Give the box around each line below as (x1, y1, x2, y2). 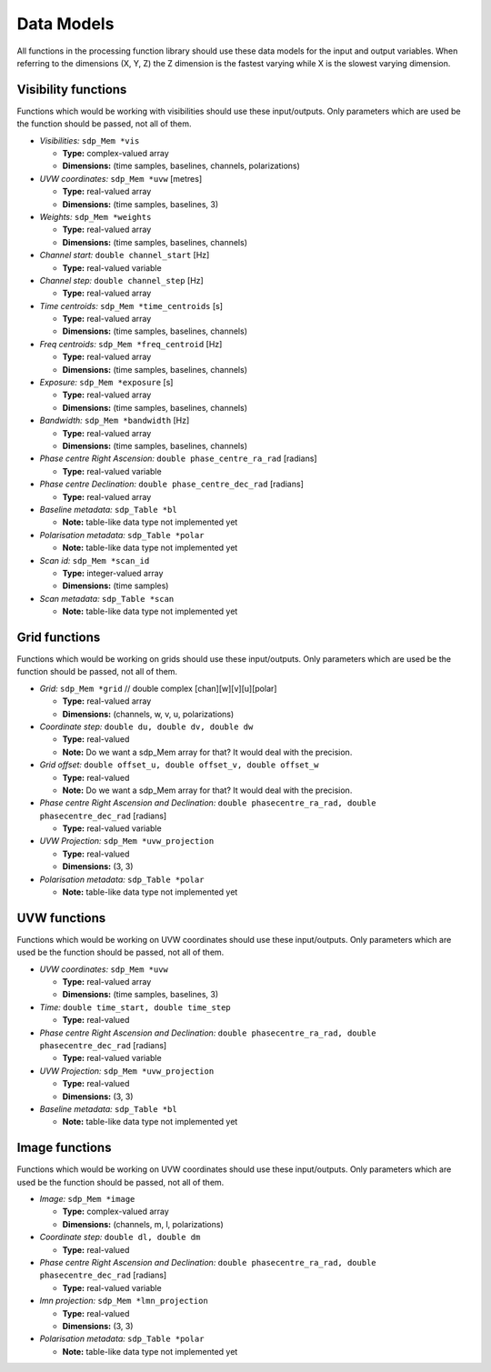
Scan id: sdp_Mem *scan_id (39, 555, 150, 566)
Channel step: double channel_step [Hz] (39, 275, 204, 285)
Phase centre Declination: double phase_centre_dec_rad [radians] (39, 478, 304, 490)
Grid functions (16, 629, 101, 645)
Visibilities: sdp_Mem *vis (39, 135, 140, 145)
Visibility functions (16, 82, 127, 97)
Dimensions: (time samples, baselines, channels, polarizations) (62, 160, 300, 172)
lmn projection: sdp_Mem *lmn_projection (39, 1296, 208, 1307)
